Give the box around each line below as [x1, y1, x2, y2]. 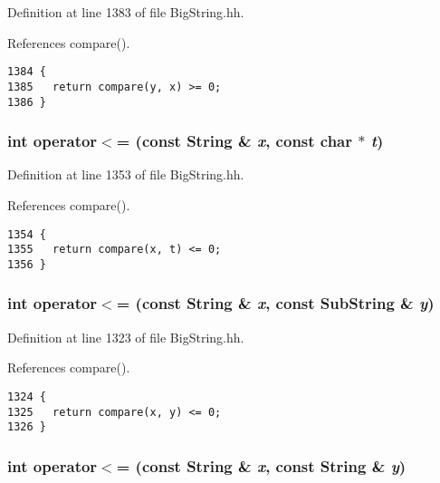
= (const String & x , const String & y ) [116, 454, 407, 477]
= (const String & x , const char [116, 130, 353, 152]
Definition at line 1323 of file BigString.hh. [7, 327, 244, 346]
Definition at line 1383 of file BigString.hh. [7, 3, 244, 21]
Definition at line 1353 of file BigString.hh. [7, 165, 244, 184]
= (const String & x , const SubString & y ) [116, 292, 435, 314]
